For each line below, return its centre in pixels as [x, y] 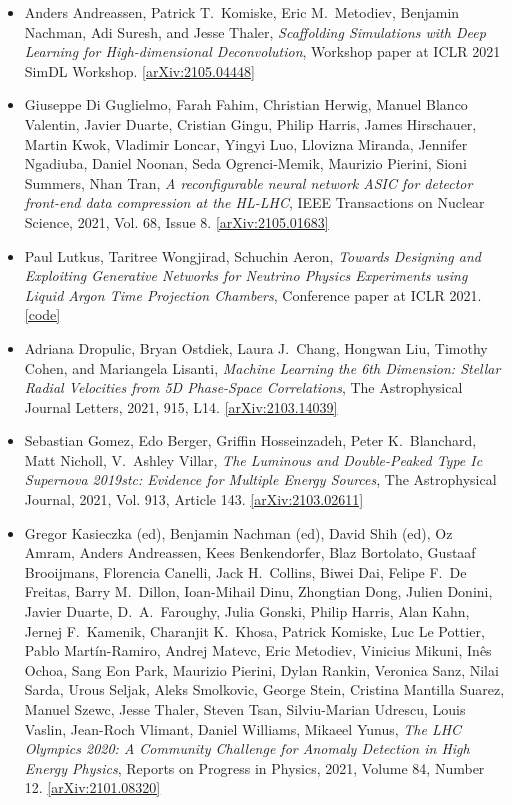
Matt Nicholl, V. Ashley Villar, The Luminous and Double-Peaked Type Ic [253, 459]
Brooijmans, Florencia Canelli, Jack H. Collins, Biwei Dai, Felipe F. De [245, 571]
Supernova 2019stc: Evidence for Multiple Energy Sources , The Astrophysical [260, 479]
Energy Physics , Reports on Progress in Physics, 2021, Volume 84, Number [254, 767]
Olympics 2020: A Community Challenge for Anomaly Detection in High [247, 748]
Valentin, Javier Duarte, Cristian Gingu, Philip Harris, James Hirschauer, [250, 123]
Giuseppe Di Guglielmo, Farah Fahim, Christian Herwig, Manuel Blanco [246, 104]
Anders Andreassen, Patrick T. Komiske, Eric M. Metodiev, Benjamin [242, 12]
